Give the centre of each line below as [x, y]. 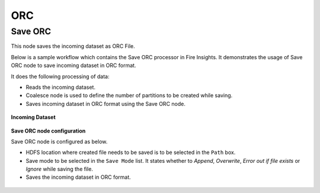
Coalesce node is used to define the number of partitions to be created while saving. [129, 95]
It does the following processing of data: [60, 76]
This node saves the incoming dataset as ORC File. [73, 46]
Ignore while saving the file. [59, 169]
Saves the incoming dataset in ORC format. [79, 177]
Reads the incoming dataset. [61, 87]
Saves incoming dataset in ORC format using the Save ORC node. [106, 104]
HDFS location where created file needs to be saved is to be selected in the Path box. [131, 152]
